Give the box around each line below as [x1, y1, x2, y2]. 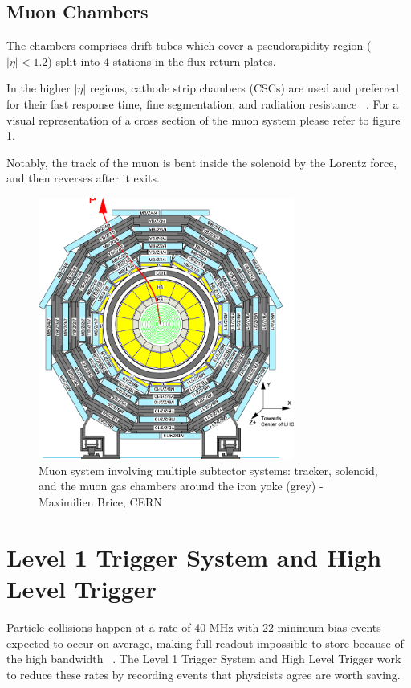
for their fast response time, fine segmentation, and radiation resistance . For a [6, 95, 399, 112]
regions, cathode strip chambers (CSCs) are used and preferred [89, 80, 400, 96]
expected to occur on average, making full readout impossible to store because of [6, 634, 404, 651]
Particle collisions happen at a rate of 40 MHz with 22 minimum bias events [6, 618, 381, 635]
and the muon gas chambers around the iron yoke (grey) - [39, 477, 324, 494]
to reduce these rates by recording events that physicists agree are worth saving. [6, 665, 401, 682]
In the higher [6, 80, 71, 96]
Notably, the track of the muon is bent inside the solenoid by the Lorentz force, [6, 154, 397, 170]
